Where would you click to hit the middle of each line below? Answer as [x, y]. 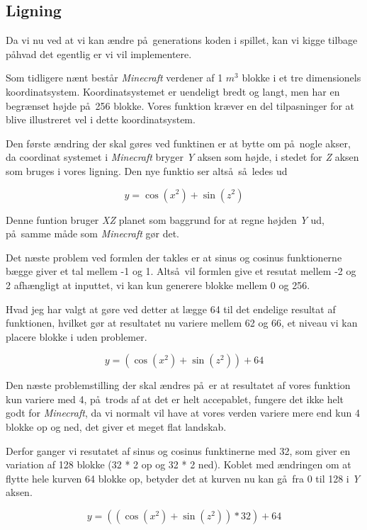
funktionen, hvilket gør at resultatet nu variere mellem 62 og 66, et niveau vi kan [182, 323]
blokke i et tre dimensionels [301, 78]
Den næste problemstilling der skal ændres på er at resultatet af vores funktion [178, 385]
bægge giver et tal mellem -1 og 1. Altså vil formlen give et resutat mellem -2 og [181, 271]
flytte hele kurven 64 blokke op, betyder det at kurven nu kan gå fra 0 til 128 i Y [183, 478]
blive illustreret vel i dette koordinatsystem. [101, 119]
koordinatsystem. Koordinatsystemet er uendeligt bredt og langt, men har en [173, 91]
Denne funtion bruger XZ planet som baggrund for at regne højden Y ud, [165, 219]
